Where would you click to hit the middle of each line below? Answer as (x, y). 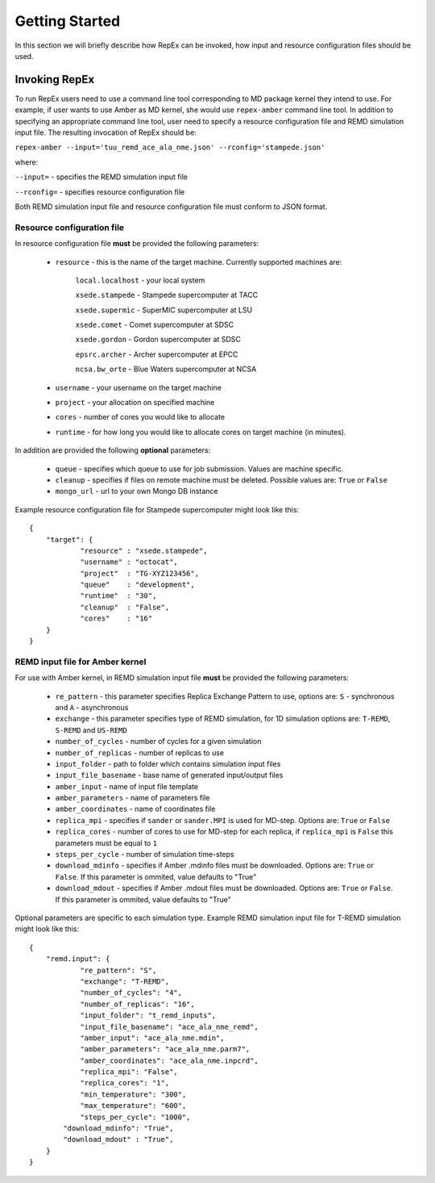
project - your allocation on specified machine (135, 403)
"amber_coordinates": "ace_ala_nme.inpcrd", (170, 1060)
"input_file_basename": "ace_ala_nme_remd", (170, 1026)
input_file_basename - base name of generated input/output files (169, 775)
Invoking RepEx (55, 79)
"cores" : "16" (116, 619)
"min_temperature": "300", (133, 1094)
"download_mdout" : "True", (118, 1139)
